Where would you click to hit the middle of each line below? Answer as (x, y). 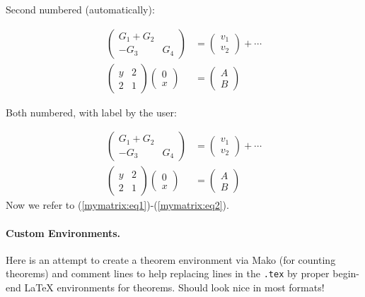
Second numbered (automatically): (80, 9)
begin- (346, 273)
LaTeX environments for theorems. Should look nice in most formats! (174, 287)
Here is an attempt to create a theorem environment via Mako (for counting (171, 259)
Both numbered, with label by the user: (91, 112)
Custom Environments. (63, 232)
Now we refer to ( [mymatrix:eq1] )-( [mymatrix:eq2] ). (117, 205)
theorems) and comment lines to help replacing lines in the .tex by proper (168, 273)
